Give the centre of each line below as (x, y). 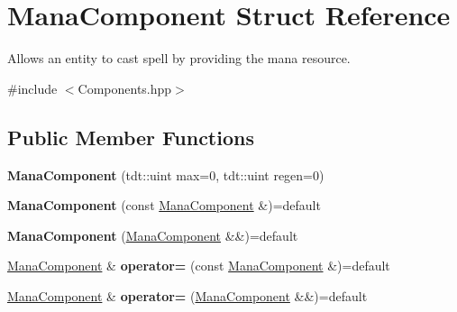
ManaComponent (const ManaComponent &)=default (164, 205)
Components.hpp (125, 88)
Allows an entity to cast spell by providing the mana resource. (179, 58)
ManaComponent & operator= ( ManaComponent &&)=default (187, 295)
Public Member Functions (131, 137)
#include (32, 88)
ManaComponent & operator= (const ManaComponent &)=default (199, 266)
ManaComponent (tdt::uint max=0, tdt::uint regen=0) (166, 174)
